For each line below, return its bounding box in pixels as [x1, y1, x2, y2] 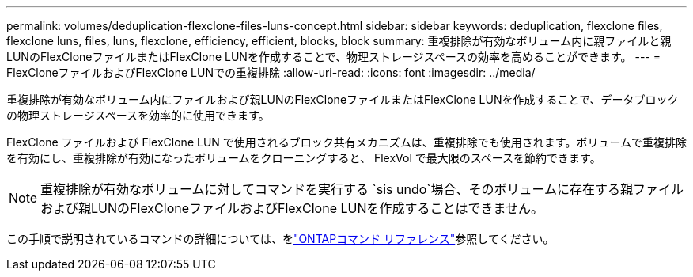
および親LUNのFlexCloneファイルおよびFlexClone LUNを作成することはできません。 [40, 200, 544, 216]
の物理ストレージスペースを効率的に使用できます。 [6, 108, 270, 122]
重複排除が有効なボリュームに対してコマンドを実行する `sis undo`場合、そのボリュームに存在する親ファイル [40, 181, 684, 197]
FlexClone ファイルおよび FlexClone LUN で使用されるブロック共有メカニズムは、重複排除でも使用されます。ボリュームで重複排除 [6, 135, 687, 149]
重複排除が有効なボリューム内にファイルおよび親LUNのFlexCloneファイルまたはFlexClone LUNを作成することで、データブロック [6, 93, 679, 106]
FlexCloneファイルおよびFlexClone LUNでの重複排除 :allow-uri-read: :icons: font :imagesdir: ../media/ [6, 66, 536, 79]
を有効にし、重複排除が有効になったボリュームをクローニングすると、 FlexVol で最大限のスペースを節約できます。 [6, 151, 601, 165]
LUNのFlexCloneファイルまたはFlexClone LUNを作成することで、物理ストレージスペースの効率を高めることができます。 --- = [6, 50, 661, 63]
